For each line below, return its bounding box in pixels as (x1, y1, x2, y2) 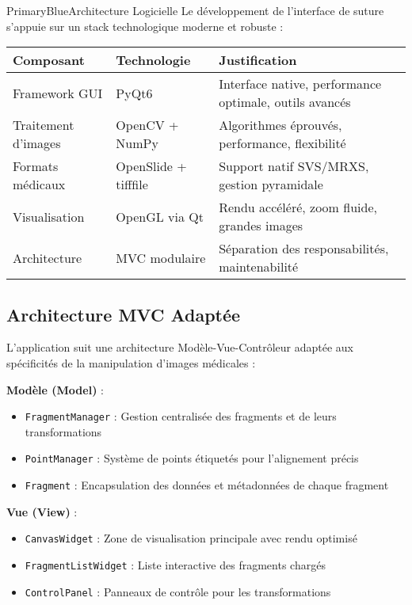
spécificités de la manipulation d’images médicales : (6, 354, 256, 371)
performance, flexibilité (219, 134, 346, 153)
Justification (219, 51, 297, 70)
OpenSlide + (116, 157, 187, 176)
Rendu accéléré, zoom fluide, (219, 198, 377, 217)
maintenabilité (219, 257, 299, 276)
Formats (13, 157, 59, 176)
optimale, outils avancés (219, 93, 351, 112)
